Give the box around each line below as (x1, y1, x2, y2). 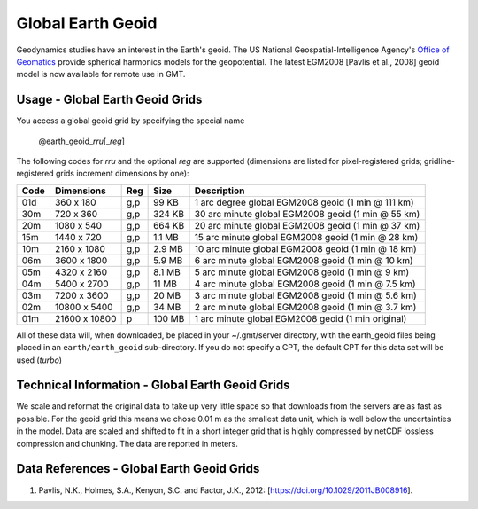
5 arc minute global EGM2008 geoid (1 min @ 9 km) (194, 266, 410, 278)
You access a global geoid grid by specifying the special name (16, 115, 245, 126)
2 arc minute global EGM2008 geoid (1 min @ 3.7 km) (194, 301, 417, 313)
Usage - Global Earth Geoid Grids (16, 92, 203, 107)
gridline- (423, 156, 456, 167)
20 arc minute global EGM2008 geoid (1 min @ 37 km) (194, 219, 420, 231)
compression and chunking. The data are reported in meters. (16, 438, 238, 449)
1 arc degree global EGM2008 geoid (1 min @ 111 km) (194, 196, 415, 208)
